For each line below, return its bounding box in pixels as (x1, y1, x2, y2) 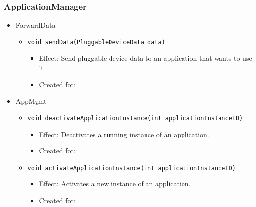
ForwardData (15, 20, 56, 30)
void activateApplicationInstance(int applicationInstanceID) (27, 164, 236, 172)
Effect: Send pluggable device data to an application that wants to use (39, 53, 252, 63)
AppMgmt (15, 96, 47, 106)
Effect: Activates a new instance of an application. (39, 178, 191, 189)
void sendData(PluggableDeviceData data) (27, 38, 165, 46)
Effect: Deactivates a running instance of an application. (39, 129, 209, 139)
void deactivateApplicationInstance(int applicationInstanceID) (27, 114, 243, 122)
